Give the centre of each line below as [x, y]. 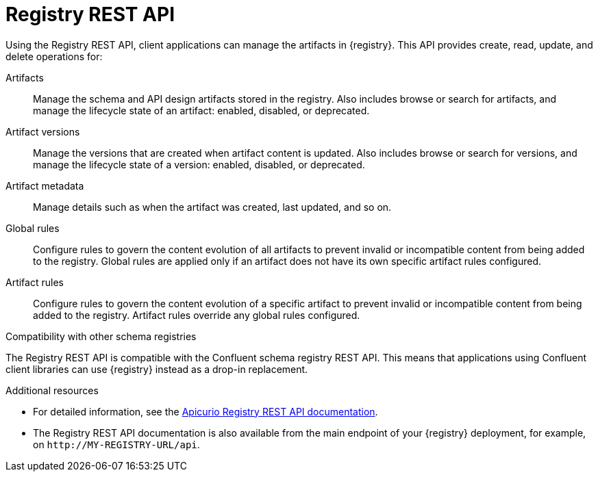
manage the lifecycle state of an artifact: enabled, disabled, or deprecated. [201, 110]
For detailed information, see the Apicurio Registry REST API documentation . [205, 411]
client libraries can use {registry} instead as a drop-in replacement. [157, 369]
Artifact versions [43, 131]
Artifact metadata [45, 185]
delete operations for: [54, 56]
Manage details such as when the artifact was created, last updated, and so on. [212, 207]
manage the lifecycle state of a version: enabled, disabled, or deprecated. [199, 164]
